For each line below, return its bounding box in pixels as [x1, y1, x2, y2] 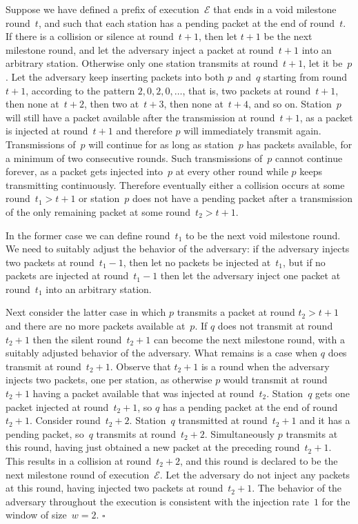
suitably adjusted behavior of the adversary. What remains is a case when [6, 345, 318, 360]
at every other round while [175, 164, 288, 179]
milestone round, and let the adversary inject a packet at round [6, 42, 274, 57]
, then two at [83, 97, 139, 111]
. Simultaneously [204, 426, 275, 441]
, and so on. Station [248, 97, 332, 111]
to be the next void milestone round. [185, 228, 341, 242]
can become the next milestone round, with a [153, 332, 345, 346]
